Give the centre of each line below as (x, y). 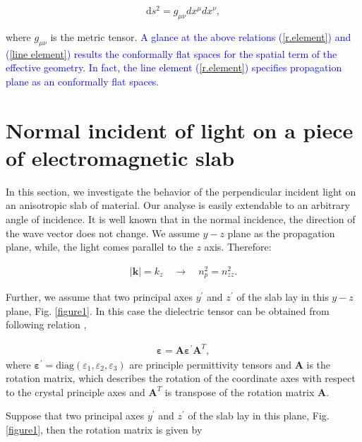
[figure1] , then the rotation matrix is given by (104, 429)
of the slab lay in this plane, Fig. (259, 416)
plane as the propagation (281, 233)
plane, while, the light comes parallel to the (99, 247)
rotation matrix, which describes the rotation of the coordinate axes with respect (181, 378)
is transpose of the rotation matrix (240, 392)
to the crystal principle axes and (76, 392)
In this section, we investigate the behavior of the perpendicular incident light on (181, 191)
